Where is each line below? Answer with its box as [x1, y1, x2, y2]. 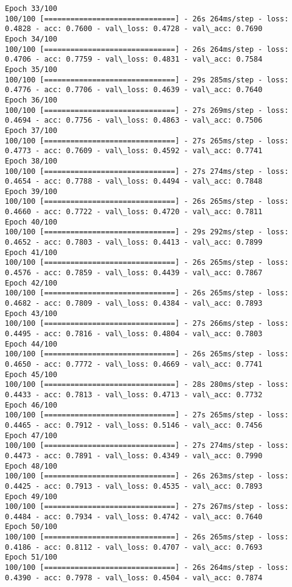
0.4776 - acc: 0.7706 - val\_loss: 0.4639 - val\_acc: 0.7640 [5, 85, 263, 95]
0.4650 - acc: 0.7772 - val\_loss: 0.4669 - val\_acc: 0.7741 [5, 359, 263, 369]
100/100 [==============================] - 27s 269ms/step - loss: [5, 106, 289, 115]
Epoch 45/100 [5, 370, 57, 379]
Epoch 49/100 [5, 492, 57, 501]
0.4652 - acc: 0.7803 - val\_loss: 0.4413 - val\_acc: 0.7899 [5, 238, 263, 247]
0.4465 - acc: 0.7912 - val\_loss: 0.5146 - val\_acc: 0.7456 [5, 420, 263, 430]
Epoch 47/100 [5, 431, 57, 440]
